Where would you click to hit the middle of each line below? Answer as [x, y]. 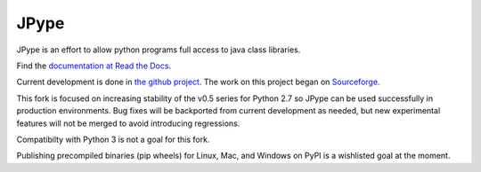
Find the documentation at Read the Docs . [94, 66]
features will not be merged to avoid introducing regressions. [128, 123]
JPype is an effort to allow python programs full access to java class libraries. [159, 50]
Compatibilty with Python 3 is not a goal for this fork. [113, 139]
